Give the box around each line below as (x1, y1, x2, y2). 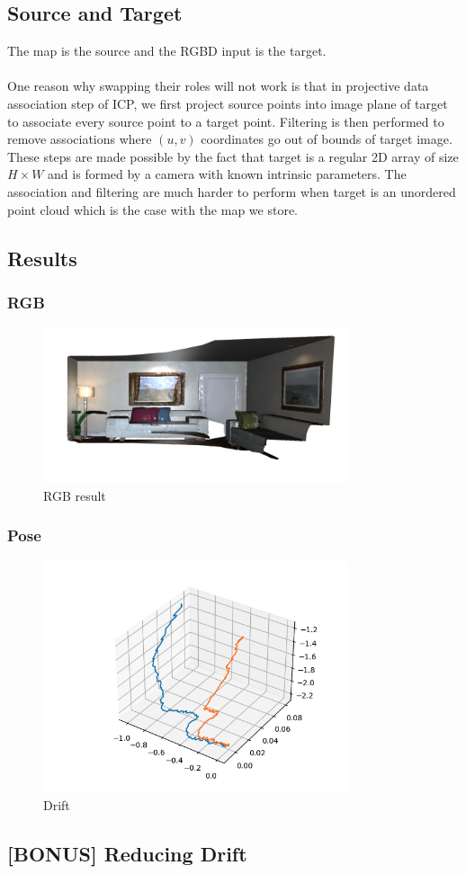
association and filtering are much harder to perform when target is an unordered (7, 182, 456, 201)
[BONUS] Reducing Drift (7, 839, 247, 867)
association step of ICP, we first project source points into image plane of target (7, 94, 448, 112)
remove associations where (7, 129, 152, 148)
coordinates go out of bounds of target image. (201, 129, 453, 148)
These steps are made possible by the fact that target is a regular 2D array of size (7, 147, 459, 165)
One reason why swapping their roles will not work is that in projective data (7, 76, 429, 95)
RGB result (43, 486, 106, 504)
